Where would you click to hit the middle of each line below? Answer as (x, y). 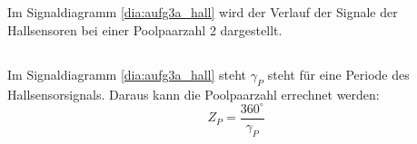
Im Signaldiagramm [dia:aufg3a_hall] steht (127, 74)
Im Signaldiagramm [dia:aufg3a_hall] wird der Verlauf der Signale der (203, 12)
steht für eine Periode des (338, 74)
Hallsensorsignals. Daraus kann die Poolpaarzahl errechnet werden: (194, 94)
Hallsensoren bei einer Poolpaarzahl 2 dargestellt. (145, 29)
